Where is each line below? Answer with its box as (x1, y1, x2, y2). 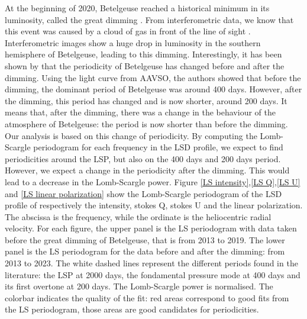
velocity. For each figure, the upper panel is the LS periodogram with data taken (5, 222, 297, 234)
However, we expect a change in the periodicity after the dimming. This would (5, 164, 290, 176)
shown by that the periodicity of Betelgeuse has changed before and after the (5, 59, 285, 72)
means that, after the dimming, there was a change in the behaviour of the (5, 106, 276, 118)
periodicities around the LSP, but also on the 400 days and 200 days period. (5, 152, 281, 165)
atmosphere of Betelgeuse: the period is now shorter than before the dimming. (5, 117, 288, 130)
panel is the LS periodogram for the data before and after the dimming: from (5, 245, 285, 257)
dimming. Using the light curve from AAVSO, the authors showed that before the (5, 71, 301, 83)
